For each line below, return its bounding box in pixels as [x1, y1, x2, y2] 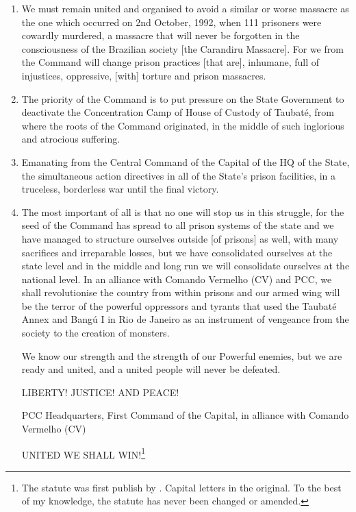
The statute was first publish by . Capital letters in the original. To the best [21, 480, 342, 494]
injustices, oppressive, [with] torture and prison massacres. [21, 68, 266, 82]
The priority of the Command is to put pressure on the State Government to [21, 91, 344, 106]
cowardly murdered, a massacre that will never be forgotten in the [21, 28, 300, 42]
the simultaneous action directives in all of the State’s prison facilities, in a [21, 168, 336, 182]
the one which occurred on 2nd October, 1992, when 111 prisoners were [21, 14, 322, 29]
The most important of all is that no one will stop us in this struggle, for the [21, 204, 344, 219]
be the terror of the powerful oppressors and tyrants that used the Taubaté [21, 298, 337, 313]
